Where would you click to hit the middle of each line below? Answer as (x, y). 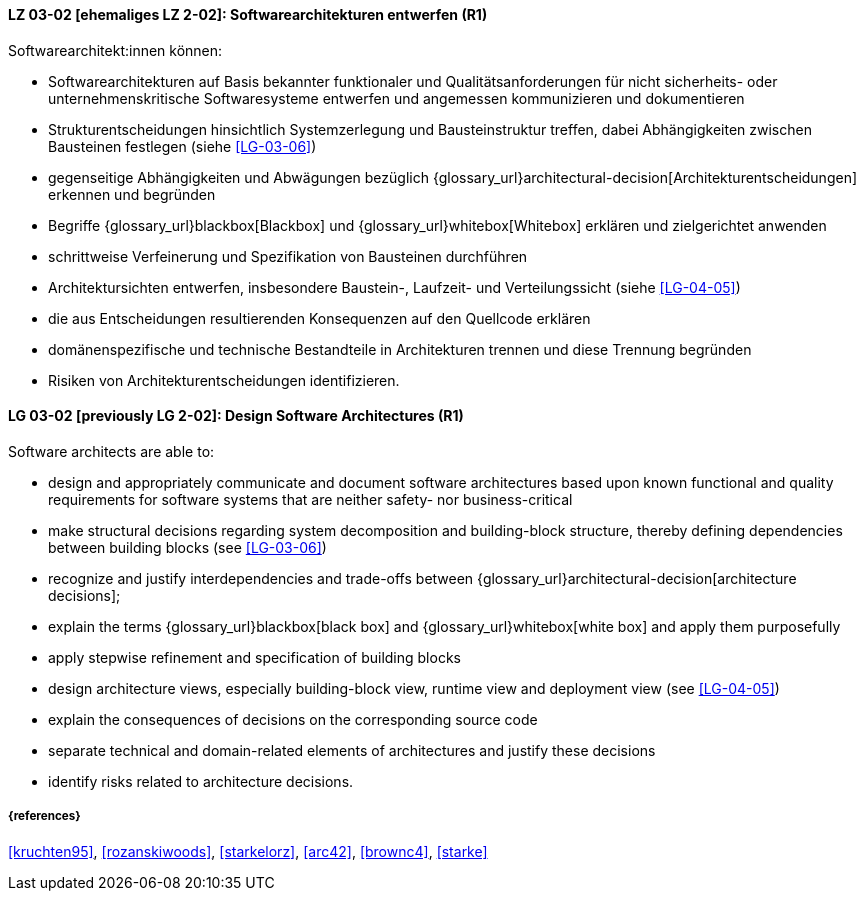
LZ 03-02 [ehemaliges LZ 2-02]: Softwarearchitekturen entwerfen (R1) (248, 14)
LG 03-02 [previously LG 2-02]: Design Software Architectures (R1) (236, 416)
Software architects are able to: (111, 451)
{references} (44, 816)
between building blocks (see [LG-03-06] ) (187, 547)
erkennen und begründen (132, 194)
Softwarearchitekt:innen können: (115, 50)
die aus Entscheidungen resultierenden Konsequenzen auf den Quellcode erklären (319, 318)
